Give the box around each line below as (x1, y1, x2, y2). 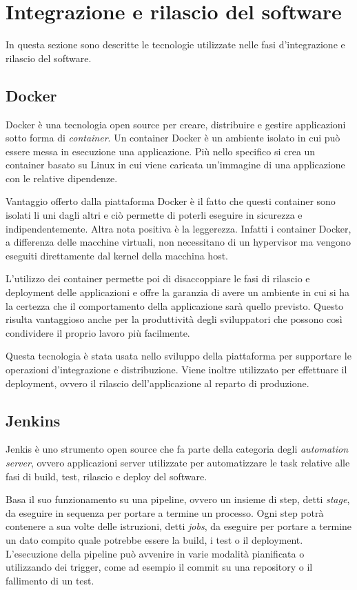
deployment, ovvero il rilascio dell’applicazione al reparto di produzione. (6, 375, 309, 390)
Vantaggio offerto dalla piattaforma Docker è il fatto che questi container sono (6, 194, 336, 208)
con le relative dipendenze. (6, 170, 118, 185)
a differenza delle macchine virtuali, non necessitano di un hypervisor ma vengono (6, 235, 351, 249)
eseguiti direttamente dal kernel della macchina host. (6, 248, 228, 262)
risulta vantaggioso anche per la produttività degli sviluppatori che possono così (6, 312, 343, 326)
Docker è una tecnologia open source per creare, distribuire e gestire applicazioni (6, 117, 346, 131)
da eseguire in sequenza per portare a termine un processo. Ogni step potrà (6, 505, 324, 520)
